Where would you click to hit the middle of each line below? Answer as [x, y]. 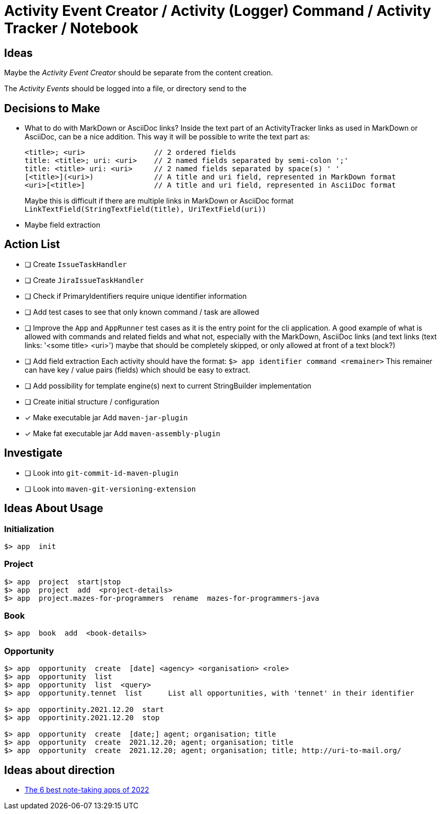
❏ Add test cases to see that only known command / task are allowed [142, 312]
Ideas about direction [59, 770]
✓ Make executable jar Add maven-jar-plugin [106, 417]
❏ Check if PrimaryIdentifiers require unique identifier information [136, 296]
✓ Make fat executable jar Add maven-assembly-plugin [123, 433]
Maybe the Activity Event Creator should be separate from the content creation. [139, 73]
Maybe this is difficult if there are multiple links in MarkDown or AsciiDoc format [159, 201]
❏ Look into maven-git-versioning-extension [110, 489]
